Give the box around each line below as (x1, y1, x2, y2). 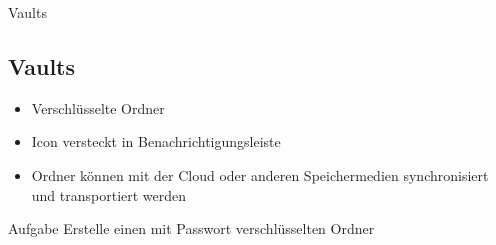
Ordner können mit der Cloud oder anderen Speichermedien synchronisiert (31, 164, 489, 185)
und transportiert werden (31, 184, 187, 205)
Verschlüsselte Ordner (31, 97, 165, 118)
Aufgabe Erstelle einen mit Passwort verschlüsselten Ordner (8, 218, 375, 239)
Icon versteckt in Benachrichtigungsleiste (31, 131, 281, 152)
